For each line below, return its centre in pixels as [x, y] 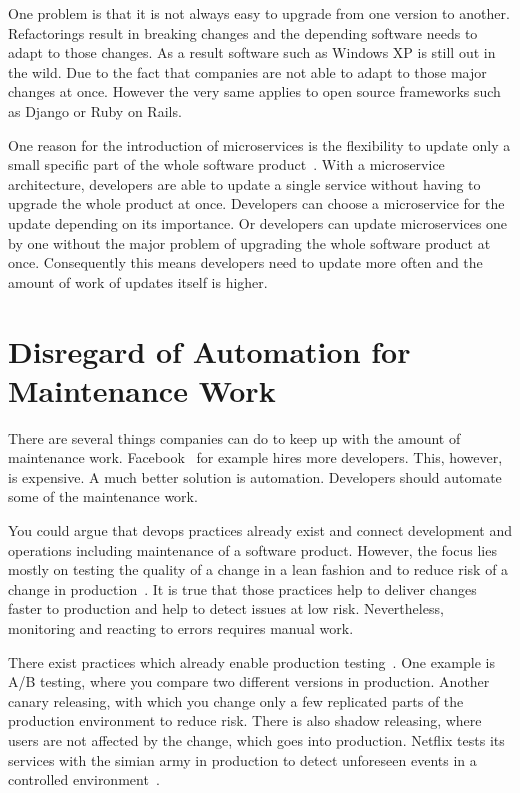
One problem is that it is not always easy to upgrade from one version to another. [259, 13]
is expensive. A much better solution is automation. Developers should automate [255, 476]
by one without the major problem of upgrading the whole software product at [249, 242]
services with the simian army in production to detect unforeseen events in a [242, 759]
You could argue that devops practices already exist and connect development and [260, 530]
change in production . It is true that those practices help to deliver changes [242, 588]
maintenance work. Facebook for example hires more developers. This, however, [255, 457]
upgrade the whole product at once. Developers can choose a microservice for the [256, 203]
